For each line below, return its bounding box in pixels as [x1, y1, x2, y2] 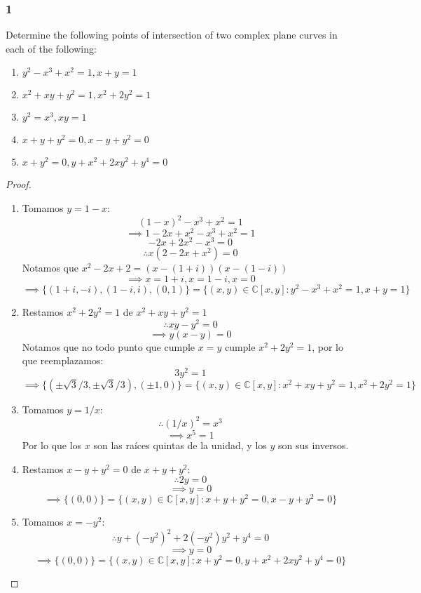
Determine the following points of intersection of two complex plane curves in [6, 27, 338, 42]
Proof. [6, 177, 32, 192]
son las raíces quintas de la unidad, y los [93, 438, 267, 453]
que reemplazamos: [22, 353, 104, 368]
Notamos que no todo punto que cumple [22, 339, 195, 354]
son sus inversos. [278, 438, 349, 453]
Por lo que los [22, 438, 82, 453]
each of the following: [6, 41, 97, 55]
